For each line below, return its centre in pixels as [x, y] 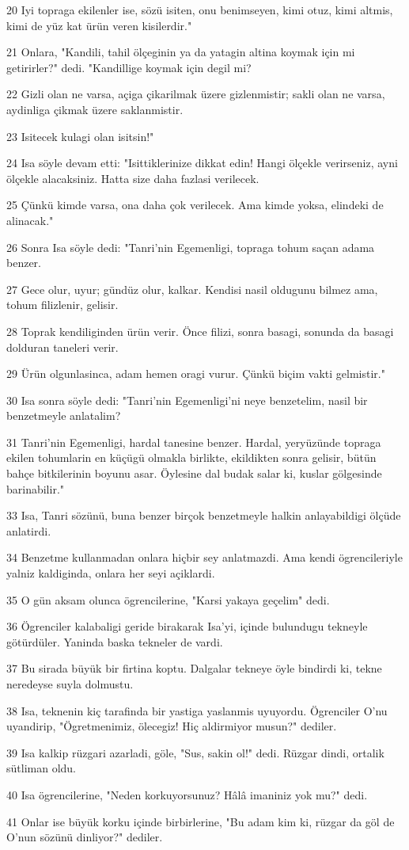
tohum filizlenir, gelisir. [62, 305]
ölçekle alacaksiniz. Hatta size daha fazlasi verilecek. [133, 178]
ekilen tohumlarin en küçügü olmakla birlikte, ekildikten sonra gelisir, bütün [191, 457]
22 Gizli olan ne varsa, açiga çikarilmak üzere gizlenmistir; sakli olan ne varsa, [196, 94]
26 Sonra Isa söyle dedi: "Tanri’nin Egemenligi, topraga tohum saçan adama [191, 247]
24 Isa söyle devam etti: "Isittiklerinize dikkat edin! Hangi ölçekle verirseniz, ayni [202, 163]
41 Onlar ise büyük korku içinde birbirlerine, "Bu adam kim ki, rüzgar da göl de [201, 821]
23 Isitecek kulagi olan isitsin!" [80, 136]
